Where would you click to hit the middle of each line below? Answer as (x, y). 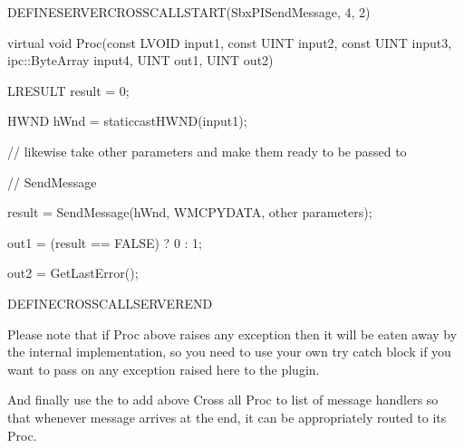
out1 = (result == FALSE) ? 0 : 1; (105, 242)
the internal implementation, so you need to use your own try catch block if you (229, 352)
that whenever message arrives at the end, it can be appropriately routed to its (227, 417)
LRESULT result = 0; (68, 90)
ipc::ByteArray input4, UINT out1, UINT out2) (140, 60)
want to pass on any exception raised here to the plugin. (164, 369)
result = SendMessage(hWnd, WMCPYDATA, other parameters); (190, 212)
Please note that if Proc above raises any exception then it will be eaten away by (232, 334)
